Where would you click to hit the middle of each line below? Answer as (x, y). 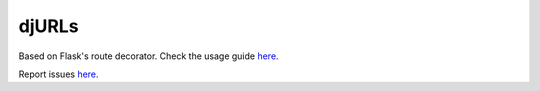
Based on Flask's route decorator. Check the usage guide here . (148, 56)
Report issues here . (58, 74)
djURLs (48, 26)
